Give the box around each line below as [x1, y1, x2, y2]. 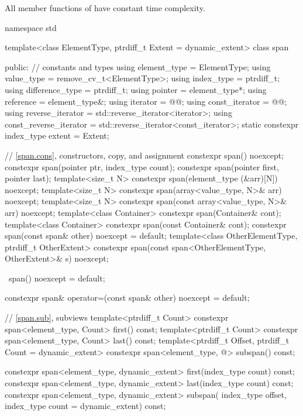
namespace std [5, 21, 57, 33]
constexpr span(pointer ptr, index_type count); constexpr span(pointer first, [5, 160, 279, 173]
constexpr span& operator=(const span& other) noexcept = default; [5, 291, 250, 304]
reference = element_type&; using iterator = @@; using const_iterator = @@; [5, 95, 287, 107]
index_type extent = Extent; [5, 129, 109, 142]
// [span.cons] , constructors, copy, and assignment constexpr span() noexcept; [5, 149, 284, 161]
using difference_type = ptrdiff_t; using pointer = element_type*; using [5, 83, 267, 95]
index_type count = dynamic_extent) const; [5, 400, 166, 412]
